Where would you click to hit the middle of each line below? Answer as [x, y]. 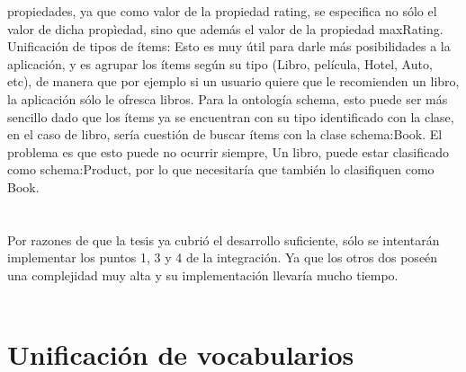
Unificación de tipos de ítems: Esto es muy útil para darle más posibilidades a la [229, 46]
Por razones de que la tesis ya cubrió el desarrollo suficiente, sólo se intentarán [224, 239]
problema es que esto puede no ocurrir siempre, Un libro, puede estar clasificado [229, 151]
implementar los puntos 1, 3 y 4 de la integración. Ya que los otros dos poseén [223, 257]
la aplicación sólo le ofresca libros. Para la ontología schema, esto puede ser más [228, 98]
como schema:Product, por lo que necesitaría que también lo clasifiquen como [221, 169]
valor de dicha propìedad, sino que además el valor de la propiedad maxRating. [225, 28]
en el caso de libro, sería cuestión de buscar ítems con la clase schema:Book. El [225, 134]
